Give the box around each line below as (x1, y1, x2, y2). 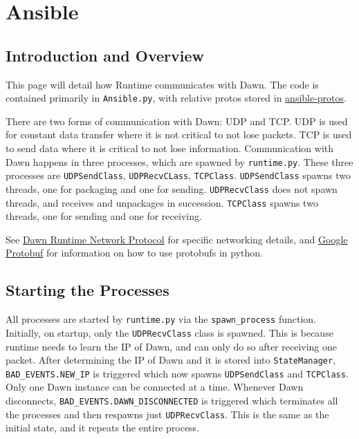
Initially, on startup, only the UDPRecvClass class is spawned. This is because (6, 325, 333, 339)
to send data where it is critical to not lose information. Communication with (6, 141, 334, 156)
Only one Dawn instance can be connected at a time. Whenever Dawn (6, 380, 304, 394)
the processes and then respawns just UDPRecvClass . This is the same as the (6, 407, 329, 421)
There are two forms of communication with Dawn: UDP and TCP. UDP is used (6, 113, 348, 128)
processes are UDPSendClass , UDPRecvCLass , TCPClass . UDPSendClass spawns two (6, 168, 351, 183)
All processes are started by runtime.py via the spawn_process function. (6, 312, 316, 326)
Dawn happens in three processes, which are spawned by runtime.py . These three (6, 154, 353, 169)
